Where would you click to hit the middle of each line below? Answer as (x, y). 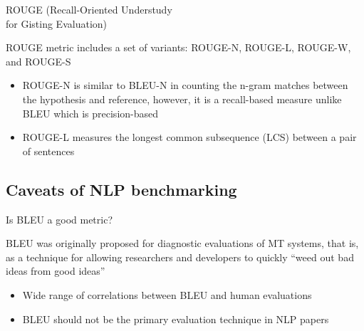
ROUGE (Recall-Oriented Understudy (89, 9)
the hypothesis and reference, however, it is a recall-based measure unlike (182, 99)
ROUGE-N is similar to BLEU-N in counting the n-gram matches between (185, 85)
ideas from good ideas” (56, 271)
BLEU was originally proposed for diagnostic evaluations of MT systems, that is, (182, 243)
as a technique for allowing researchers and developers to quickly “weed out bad (180, 257)
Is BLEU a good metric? (59, 219)
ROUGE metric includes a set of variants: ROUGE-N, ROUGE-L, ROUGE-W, (178, 47)
